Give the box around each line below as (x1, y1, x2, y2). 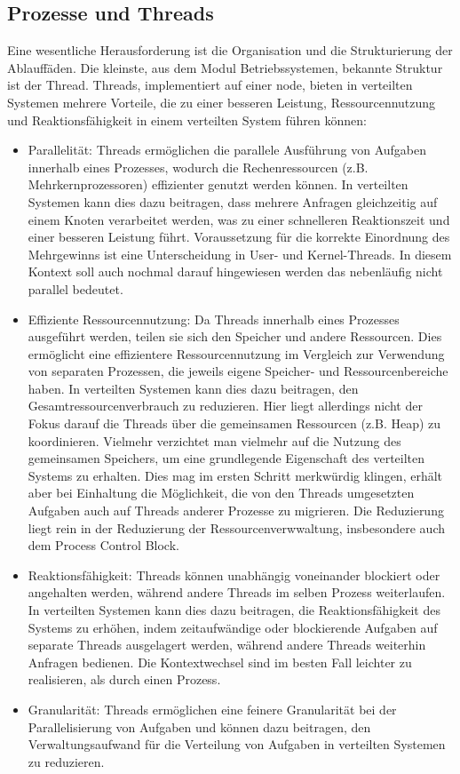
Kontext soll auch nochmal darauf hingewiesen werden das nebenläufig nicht (28, 262, 443, 281)
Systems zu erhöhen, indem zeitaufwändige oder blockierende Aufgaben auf (28, 618, 438, 636)
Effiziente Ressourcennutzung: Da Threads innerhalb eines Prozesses (28, 309, 400, 328)
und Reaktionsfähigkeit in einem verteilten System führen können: (7, 110, 367, 129)
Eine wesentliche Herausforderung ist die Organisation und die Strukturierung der (7, 41, 453, 60)
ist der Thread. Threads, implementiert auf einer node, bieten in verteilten (7, 76, 413, 94)
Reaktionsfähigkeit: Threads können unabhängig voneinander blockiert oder (28, 565, 440, 584)
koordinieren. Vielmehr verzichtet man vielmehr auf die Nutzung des (28, 431, 401, 450)
